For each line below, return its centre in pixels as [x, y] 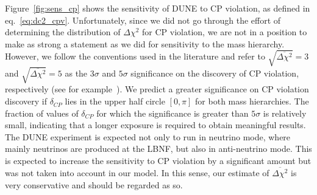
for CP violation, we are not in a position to [225, 32]
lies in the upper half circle [115, 101]
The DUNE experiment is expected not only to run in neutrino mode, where [148, 136]
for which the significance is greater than [173, 113]
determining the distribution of [63, 32]
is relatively [285, 113]
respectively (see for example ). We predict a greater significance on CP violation [157, 89]
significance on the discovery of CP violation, [215, 73]
